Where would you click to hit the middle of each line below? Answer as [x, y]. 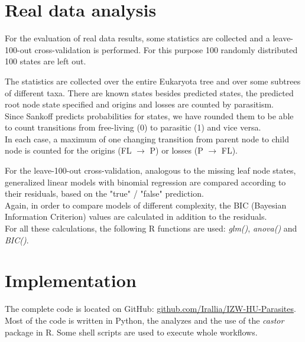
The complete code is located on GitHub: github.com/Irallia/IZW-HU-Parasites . [150, 309]
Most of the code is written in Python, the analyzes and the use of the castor [145, 320]
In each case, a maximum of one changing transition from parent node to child [147, 139]
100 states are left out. [46, 61]
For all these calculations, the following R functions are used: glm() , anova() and [151, 228]
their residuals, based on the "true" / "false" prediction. [104, 193]
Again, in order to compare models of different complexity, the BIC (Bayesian [146, 205]
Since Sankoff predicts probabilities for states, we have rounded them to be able [149, 115]
